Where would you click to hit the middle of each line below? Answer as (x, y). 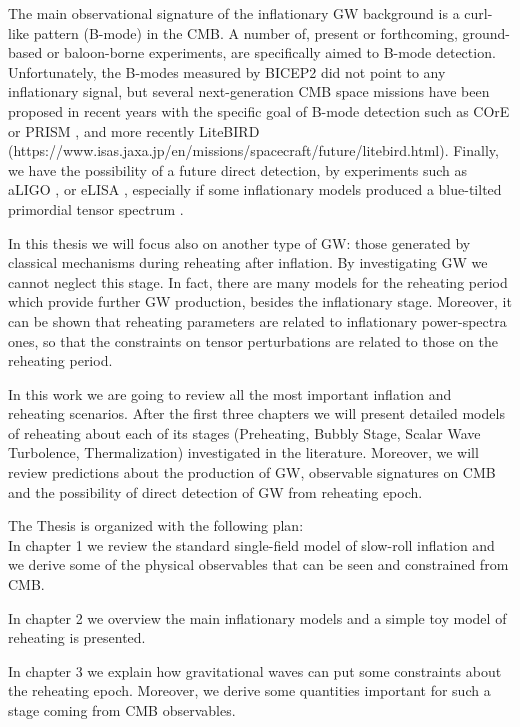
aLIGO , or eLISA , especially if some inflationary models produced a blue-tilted (255, 189)
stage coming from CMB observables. (122, 710)
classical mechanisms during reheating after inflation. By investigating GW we (248, 262)
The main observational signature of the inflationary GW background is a (234, 13)
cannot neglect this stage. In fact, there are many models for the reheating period (258, 281)
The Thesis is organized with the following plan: (156, 525)
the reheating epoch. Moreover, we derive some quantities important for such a (249, 690)
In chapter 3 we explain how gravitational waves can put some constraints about (255, 670)
